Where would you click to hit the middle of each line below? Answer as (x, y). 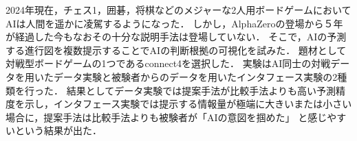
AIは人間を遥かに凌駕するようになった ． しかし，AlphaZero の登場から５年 (174, 23)
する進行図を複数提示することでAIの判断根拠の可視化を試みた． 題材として (176, 50)
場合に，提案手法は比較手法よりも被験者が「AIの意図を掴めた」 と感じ (166, 117)
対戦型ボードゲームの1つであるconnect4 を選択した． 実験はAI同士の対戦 (168, 63)
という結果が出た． (58, 130)
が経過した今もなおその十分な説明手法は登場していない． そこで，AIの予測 (176, 37)
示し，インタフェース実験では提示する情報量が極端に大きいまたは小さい (188, 104)
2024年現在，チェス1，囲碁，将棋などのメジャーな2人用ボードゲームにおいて (178, 10)
